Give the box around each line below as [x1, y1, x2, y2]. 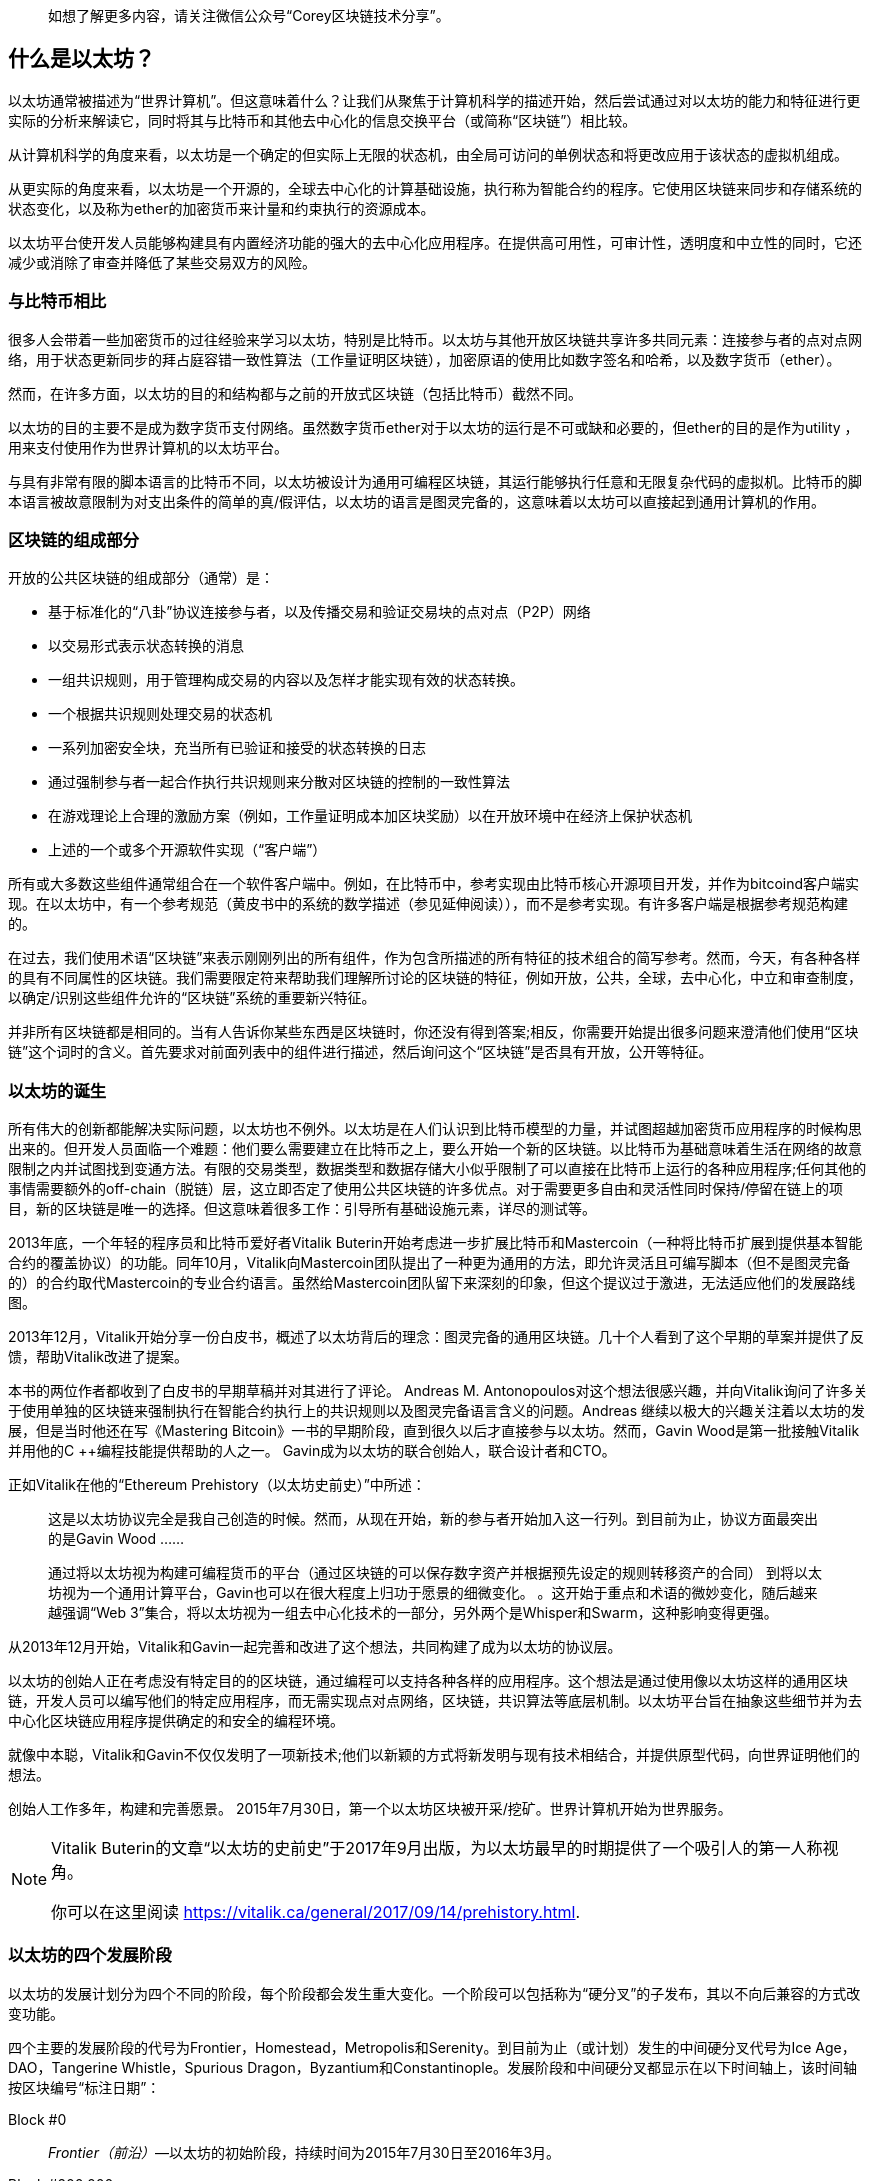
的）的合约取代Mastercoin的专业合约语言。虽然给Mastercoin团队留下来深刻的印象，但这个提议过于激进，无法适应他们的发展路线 [8, 1274, 856, 1292]
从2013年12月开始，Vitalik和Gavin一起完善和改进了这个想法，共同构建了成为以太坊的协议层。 [8, 1638, 622, 1656]
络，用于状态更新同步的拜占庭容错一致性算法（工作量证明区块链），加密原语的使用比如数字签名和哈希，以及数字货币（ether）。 [8, 350, 841, 368]
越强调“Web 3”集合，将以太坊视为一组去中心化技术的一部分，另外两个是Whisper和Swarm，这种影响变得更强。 [48, 1604, 778, 1622]
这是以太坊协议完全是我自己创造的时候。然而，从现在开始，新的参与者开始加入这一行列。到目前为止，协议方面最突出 [48, 1510, 818, 1528]
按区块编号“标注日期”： [8, 2078, 161, 2096]
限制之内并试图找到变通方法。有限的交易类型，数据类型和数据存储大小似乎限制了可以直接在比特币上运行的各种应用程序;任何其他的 [8, 1160, 867, 1178]
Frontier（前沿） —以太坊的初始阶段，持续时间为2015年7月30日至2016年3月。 [48, 2143, 561, 2161]
